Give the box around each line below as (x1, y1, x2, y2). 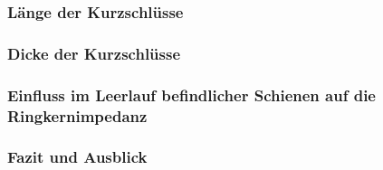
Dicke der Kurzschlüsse (7, 42, 181, 64)
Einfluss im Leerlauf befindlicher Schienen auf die (7, 83, 376, 106)
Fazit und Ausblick (7, 146, 148, 168)
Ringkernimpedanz (7, 104, 148, 127)
